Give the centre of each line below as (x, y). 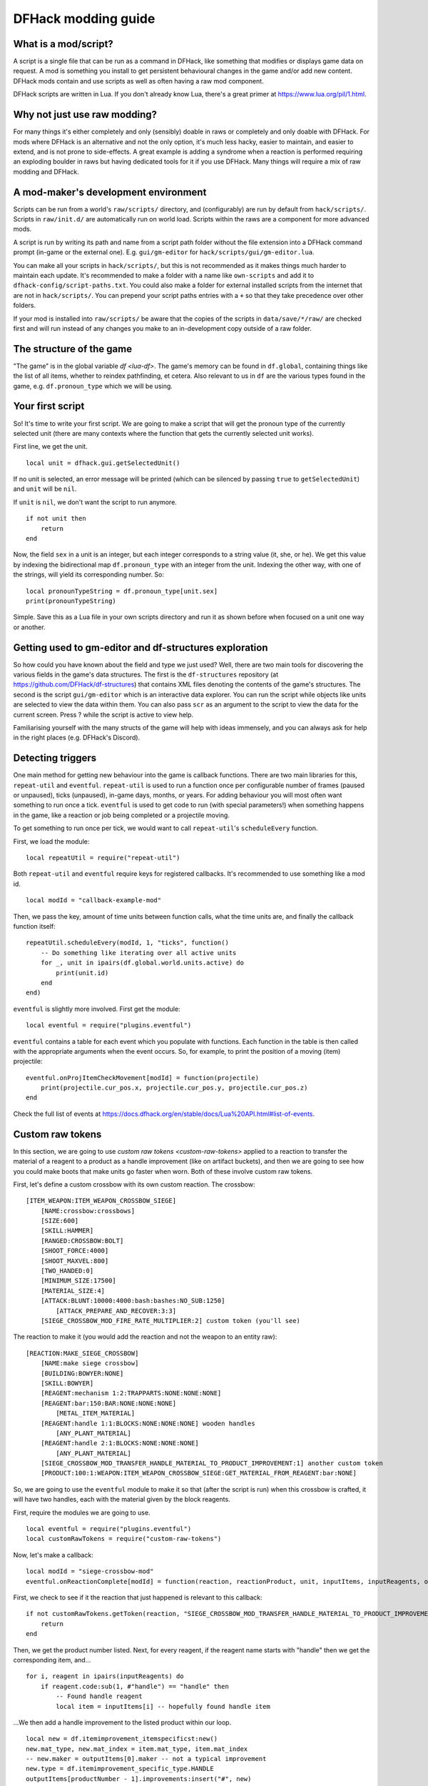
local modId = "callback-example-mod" (94, 901)
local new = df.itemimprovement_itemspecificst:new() (122, 1739)
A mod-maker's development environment (110, 192)
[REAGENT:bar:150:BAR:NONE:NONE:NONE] (108, 1403)
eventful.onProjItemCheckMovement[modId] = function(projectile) (143, 1078)
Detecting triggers (55, 758)
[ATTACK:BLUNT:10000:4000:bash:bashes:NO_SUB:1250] (133, 1301)
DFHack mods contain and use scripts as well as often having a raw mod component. (138, 81)
